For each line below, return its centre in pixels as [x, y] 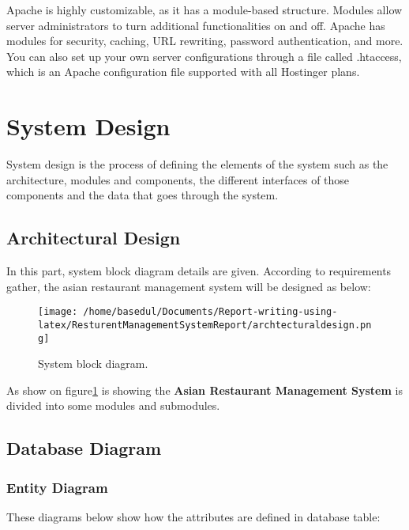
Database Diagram [84, 448]
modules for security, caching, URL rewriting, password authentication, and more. [205, 41]
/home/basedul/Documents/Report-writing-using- [210, 312]
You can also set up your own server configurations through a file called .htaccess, [204, 56]
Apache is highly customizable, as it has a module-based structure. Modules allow [204, 9]
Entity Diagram [57, 487]
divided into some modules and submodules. [113, 405]
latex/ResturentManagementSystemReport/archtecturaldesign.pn [205, 325]
